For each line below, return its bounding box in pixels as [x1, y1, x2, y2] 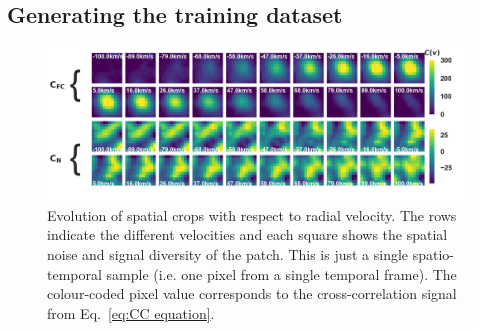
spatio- [412, 244, 455, 265]
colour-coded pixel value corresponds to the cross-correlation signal [47, 283, 457, 304]
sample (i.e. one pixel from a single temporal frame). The [106, 263, 457, 284]
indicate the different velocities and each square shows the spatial [47, 224, 448, 245]
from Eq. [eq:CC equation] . [47, 302, 215, 323]
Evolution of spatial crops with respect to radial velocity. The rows [47, 204, 457, 225]
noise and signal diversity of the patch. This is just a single [47, 244, 409, 265]
